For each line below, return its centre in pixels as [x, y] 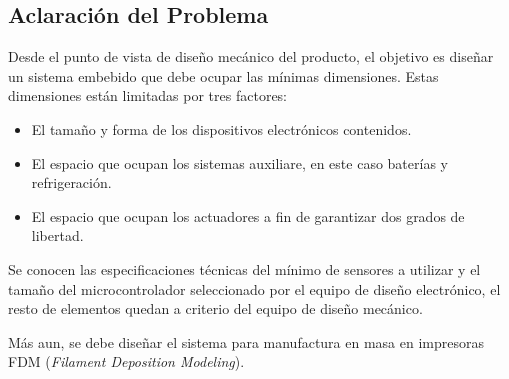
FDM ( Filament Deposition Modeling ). [126, 361]
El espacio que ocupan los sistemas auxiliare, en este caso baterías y [239, 162]
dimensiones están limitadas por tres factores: [148, 95]
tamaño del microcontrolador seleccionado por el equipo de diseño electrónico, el [254, 288]
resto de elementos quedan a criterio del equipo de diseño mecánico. [215, 308]
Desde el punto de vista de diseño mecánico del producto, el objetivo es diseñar [251, 56]
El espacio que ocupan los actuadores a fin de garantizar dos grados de [248, 215]
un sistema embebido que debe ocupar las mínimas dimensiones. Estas [223, 75]
